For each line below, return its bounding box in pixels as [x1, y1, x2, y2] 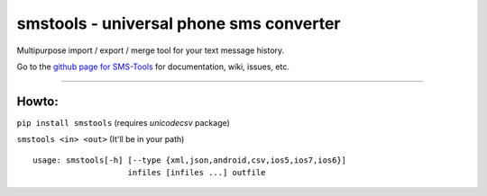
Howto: [16, 94, 59, 109]
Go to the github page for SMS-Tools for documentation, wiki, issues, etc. [16, 61, 290, 72]
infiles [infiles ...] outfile [127, 167, 266, 178]
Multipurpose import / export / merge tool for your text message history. [16, 45, 285, 56]
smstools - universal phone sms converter [16, 13, 341, 33]
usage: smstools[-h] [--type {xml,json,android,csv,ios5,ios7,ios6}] [32, 155, 347, 165]
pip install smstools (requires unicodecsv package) [16, 117, 230, 128]
